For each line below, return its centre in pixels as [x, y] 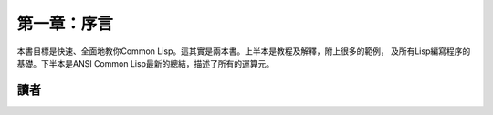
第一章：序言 [65, 24]
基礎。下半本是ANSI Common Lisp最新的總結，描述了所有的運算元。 [145, 63]
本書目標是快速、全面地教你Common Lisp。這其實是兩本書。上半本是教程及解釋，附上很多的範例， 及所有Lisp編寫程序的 [244, 51]
